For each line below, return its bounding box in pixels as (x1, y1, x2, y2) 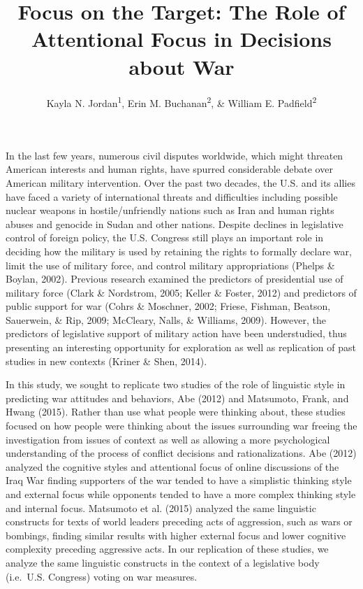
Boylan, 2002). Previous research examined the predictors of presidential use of (6, 271, 343, 286)
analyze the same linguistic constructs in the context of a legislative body (6, 555, 320, 569)
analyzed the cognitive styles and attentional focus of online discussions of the (6, 459, 339, 474)
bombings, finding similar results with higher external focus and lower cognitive (6, 527, 346, 542)
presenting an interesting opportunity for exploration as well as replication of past (6, 340, 356, 355)
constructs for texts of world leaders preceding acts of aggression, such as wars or (6, 514, 353, 529)
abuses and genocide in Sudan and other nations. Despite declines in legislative (6, 216, 343, 231)
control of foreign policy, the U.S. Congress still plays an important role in (6, 230, 324, 245)
